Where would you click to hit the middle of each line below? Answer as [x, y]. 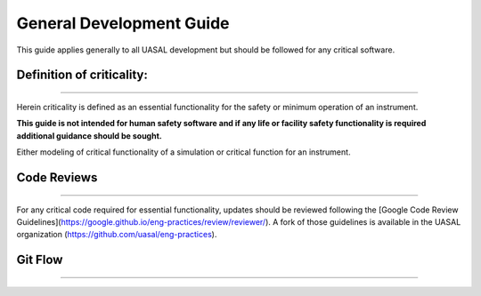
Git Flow [40, 260]
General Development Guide [123, 23]
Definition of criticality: [82, 75]
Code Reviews [57, 177]
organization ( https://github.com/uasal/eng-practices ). [117, 235]
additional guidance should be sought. [89, 136]
